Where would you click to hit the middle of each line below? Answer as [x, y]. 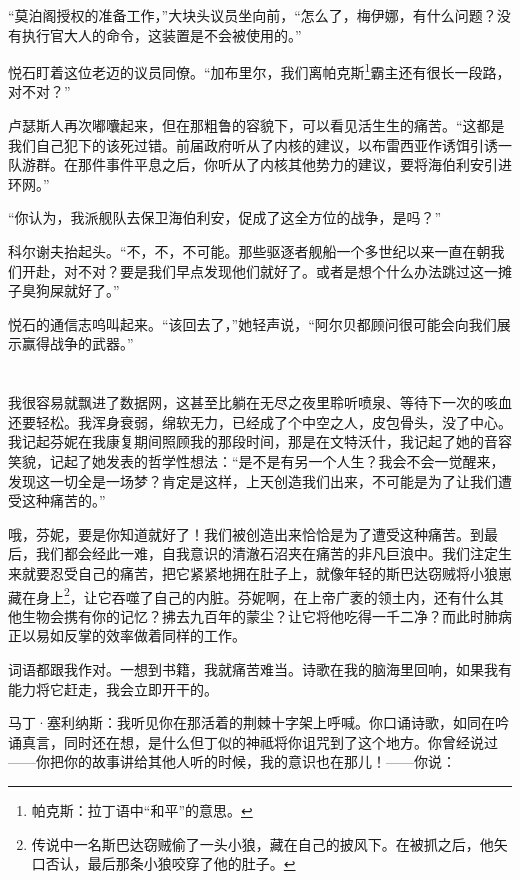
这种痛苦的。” [63, 500]
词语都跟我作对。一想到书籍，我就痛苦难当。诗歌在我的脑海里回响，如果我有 [260, 668]
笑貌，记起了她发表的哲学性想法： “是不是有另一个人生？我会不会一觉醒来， [256, 460]
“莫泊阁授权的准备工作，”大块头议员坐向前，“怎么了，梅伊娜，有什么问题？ [252, 15]
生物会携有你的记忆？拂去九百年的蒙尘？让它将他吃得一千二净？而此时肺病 [266, 615]
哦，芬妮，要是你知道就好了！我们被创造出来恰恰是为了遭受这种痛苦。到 [246, 533]
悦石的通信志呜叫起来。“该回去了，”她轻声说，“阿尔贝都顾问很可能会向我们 [252, 323]
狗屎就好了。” [77, 290]
